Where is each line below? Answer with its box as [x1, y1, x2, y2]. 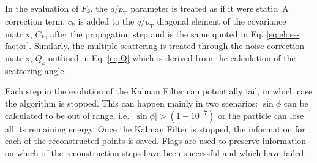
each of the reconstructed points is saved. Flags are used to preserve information [5, 134, 307, 147]
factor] [5, 39, 29, 52]
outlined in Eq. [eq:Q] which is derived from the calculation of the [48, 51, 296, 64]
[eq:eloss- [266, 27, 300, 40]
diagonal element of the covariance [157, 14, 286, 27]
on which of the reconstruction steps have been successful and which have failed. [5, 146, 307, 159]
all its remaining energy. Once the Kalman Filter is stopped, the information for [5, 122, 305, 135]
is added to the [78, 14, 135, 27]
